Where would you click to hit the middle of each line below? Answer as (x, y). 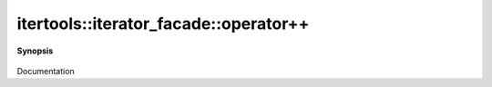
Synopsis (35, 51)
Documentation (46, 71)
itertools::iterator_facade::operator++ (163, 24)
